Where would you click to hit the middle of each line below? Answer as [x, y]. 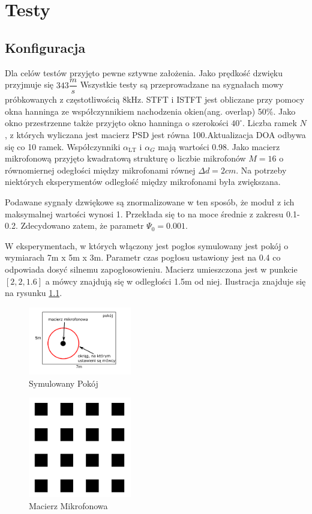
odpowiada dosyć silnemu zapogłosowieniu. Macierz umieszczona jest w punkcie [151, 269]
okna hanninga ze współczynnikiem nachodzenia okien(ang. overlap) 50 [136, 111]
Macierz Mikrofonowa [68, 505]
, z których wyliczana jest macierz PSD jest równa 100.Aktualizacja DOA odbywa [155, 135]
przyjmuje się [29, 84]
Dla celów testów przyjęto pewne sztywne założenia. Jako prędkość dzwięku [144, 72]
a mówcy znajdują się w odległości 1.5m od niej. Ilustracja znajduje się [175, 281]
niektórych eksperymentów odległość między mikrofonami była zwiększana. [143, 182]
